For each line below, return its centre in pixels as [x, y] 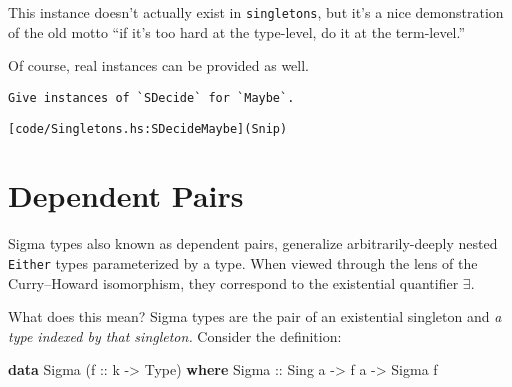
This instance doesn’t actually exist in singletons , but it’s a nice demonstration [256, 12]
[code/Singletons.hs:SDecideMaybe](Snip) [148, 128]
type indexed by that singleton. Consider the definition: [175, 335]
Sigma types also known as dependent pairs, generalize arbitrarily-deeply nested [253, 243]
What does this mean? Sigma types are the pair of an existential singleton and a [255, 316]
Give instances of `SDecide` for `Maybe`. [151, 97]
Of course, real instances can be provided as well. [159, 65]
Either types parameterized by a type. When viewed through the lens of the [243, 262]
